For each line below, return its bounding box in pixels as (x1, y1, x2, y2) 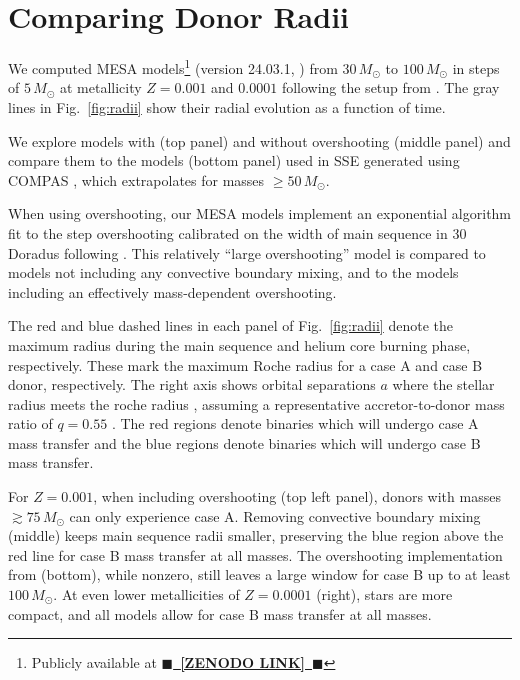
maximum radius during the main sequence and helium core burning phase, (8, 334, 471, 355)
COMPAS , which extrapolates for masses (8, 169, 265, 190)
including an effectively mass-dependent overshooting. (8, 281, 337, 302)
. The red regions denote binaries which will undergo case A (111, 413, 479, 434)
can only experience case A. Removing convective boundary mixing (69, 505, 481, 526)
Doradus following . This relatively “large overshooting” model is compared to (8, 242, 486, 263)
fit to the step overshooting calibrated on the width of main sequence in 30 (8, 222, 467, 243)
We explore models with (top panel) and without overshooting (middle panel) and (8, 130, 511, 151)
